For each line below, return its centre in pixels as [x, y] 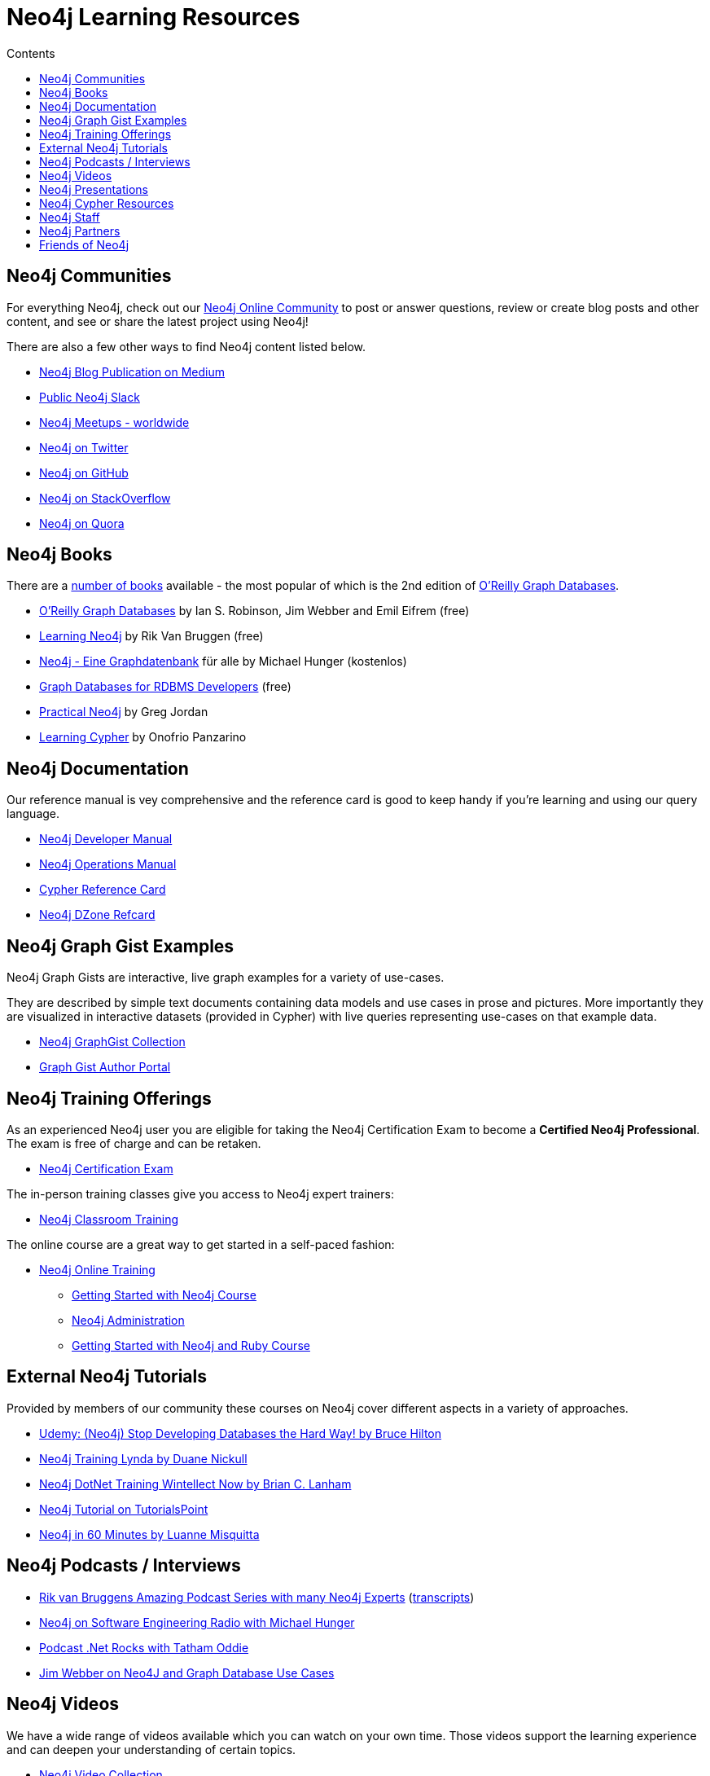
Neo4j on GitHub [84, 473]
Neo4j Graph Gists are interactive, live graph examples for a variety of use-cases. [226, 978]
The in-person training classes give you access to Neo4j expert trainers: [200, 1194]
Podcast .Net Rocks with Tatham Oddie [144, 1647]
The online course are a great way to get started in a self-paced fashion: [201, 1244]
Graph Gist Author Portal [105, 1067]
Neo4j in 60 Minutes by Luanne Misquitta [149, 1534]
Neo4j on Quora [82, 523]
